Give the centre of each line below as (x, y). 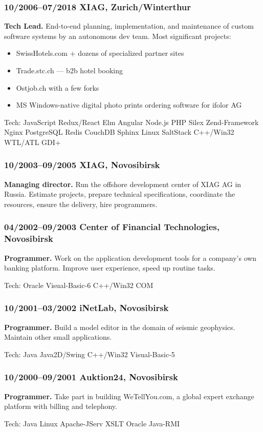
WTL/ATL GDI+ (32, 142)
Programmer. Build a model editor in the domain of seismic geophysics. (120, 327)
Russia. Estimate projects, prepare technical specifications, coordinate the (120, 194)
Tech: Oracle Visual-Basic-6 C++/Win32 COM (79, 285)
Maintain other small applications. (58, 337)
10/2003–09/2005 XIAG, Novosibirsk (82, 165)
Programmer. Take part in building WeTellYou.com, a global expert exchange (129, 396)
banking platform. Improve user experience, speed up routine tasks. (110, 268)
